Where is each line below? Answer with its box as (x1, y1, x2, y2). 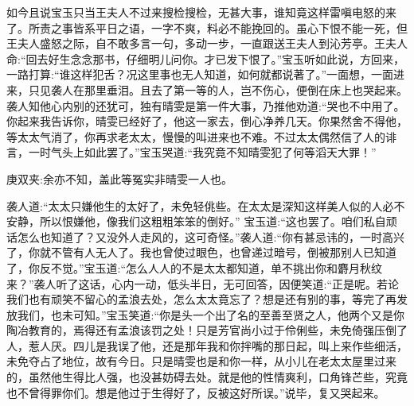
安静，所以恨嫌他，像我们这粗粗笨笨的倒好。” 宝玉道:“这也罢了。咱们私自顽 (6, 213, 397, 230)
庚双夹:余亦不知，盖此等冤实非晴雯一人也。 (6, 170, 232, 187)
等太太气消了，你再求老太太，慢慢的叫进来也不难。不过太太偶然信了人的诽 (6, 128, 396, 145)
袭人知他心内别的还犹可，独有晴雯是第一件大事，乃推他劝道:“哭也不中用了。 (6, 97, 405, 114)
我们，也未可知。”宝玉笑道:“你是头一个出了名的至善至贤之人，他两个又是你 (17, 306, 405, 323)
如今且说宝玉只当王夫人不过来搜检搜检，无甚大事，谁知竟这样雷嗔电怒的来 (6, 4, 396, 20)
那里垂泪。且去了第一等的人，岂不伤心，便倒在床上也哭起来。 (84, 81, 408, 98)
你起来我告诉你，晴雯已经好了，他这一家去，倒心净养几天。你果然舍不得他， (6, 113, 408, 130)
